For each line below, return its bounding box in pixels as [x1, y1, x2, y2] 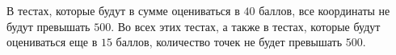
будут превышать [6, 18, 91, 34]
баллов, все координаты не [259, 2, 390, 18]
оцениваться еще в [6, 33, 98, 50]
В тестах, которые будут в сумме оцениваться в [6, 2, 240, 18]
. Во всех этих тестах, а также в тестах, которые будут [111, 18, 381, 34]
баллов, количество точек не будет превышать [116, 33, 343, 50]
